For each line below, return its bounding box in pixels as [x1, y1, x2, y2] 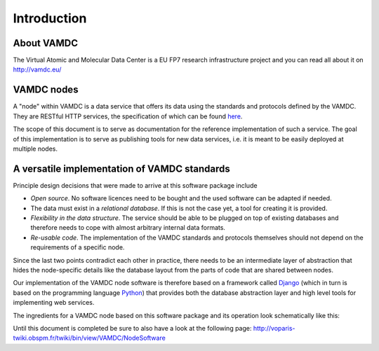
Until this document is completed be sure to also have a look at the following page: [13, 324, 252, 332]
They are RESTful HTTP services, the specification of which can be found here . [13, 112, 243, 121]
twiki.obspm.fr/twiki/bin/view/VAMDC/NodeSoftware [13, 333, 166, 343]
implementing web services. [13, 298, 95, 307]
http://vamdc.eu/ [13, 65, 62, 74]
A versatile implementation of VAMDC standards [13, 163, 231, 174]
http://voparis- [253, 324, 295, 332]
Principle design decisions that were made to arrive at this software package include [13, 181, 258, 189]
